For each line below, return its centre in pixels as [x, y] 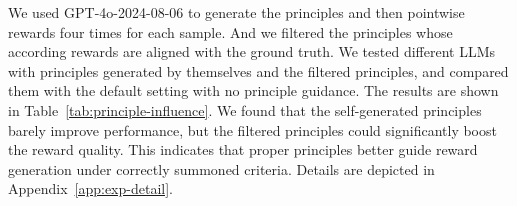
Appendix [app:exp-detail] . [90, 188]
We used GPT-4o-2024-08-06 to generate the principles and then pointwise [236, 12]
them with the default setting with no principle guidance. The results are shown [253, 90]
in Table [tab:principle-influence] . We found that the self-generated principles [245, 109]
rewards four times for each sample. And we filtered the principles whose [230, 31]
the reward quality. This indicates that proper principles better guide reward [243, 149]
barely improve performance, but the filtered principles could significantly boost [252, 129]
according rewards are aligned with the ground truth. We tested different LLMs [252, 51]
